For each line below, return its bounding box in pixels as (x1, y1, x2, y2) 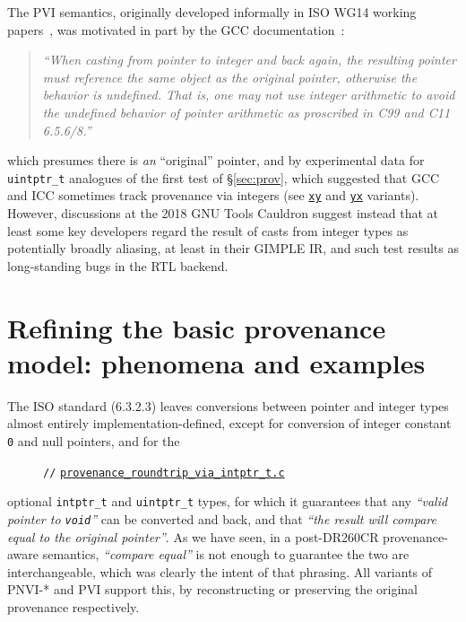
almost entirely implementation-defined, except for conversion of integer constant (7, 414, 452, 433)
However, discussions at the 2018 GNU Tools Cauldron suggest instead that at (7, 204, 439, 223)
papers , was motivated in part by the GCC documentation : (7, 20, 345, 39)
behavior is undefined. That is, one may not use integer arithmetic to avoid (42, 85, 455, 104)
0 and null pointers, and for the (7, 431, 180, 450)
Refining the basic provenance (7, 309, 386, 346)
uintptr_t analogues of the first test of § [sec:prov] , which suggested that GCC (7, 168, 440, 187)
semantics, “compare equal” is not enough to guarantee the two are (42, 545, 410, 564)
